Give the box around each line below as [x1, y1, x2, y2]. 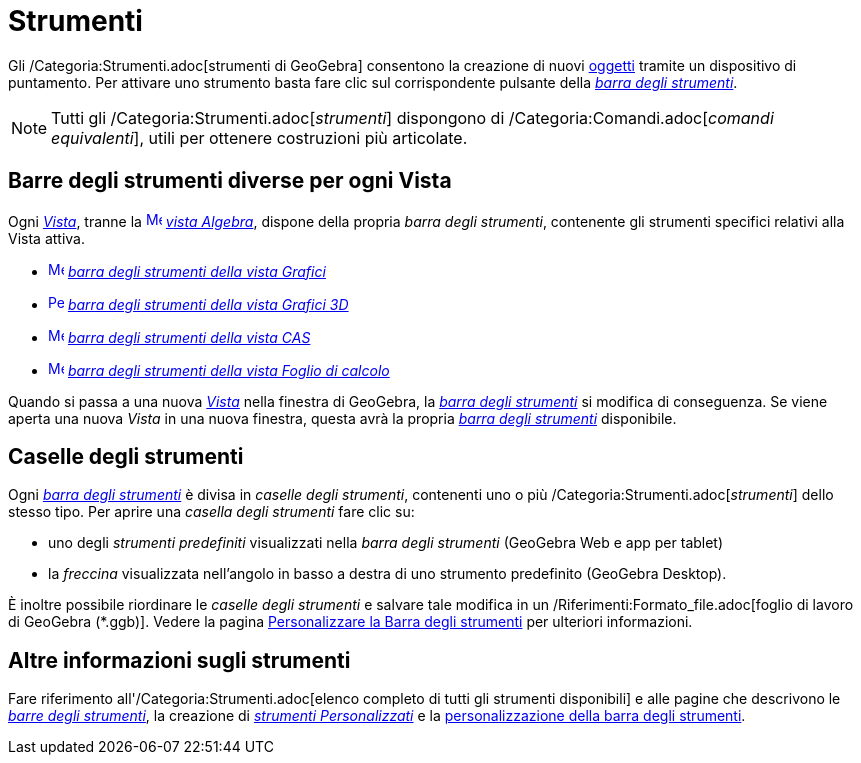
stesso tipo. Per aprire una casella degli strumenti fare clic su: [8, 503, 415, 521]
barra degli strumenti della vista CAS [67, 328, 311, 346]
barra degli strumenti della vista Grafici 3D [67, 295, 349, 313]
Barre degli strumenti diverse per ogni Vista [8, 168, 452, 194]
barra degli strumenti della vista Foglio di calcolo [67, 361, 390, 379]
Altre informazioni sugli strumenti [8, 647, 351, 673]
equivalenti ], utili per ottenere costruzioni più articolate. [51, 127, 468, 148]
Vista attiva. [8, 229, 85, 247]
